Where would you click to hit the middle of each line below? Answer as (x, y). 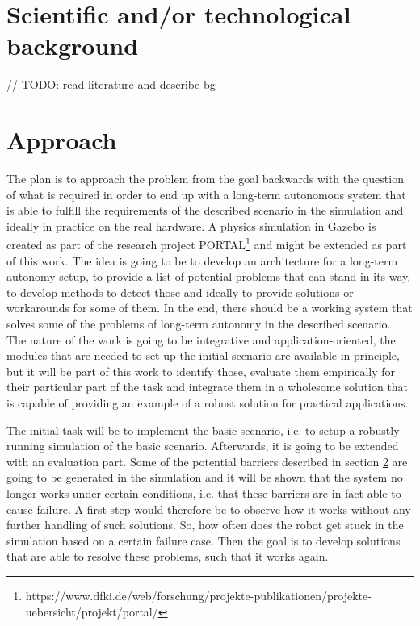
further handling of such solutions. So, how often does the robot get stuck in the (205, 525)
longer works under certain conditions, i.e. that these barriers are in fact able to (204, 492)
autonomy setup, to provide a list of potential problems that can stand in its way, (209, 276)
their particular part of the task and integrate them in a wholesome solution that (208, 387)
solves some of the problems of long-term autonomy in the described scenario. (199, 324)
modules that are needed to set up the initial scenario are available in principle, (203, 355)
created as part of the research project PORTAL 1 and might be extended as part (207, 244)
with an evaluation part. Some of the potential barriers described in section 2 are (207, 461)
